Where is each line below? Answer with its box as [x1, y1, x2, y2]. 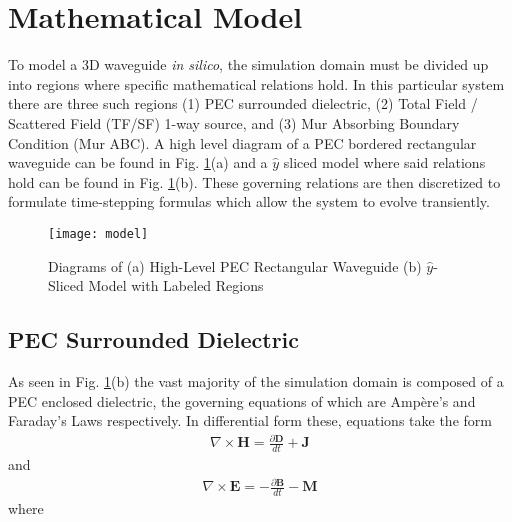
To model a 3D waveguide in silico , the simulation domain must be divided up [8, 54, 489, 75]
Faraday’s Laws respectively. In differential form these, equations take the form [8, 410, 492, 431]
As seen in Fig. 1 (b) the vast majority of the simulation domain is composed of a [8, 370, 504, 391]
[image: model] [48, 226, 149, 241]
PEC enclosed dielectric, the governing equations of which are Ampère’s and [8, 390, 476, 411]
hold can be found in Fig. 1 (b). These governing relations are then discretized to [8, 171, 501, 192]
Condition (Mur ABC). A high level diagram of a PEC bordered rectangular [8, 132, 477, 153]
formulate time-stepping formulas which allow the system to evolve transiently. [8, 191, 490, 212]
